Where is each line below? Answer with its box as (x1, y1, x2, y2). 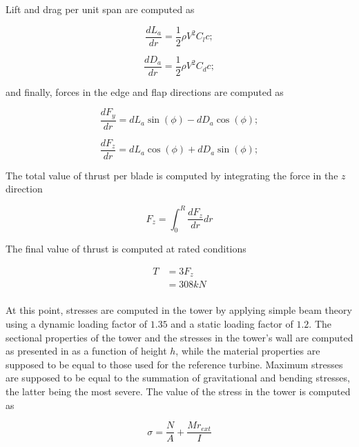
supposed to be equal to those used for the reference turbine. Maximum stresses (6, 357, 343, 371)
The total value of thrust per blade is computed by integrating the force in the (6, 168, 338, 182)
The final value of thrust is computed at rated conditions (6, 241, 246, 256)
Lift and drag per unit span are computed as (6, 2, 195, 16)
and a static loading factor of (171, 317, 293, 331)
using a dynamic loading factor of (6, 317, 148, 331)
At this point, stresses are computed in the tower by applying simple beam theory (6, 303, 352, 317)
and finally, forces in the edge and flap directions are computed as (6, 84, 284, 99)
